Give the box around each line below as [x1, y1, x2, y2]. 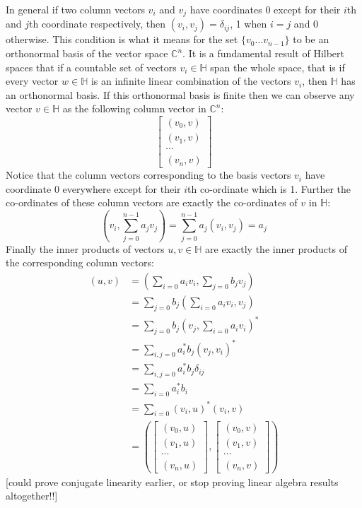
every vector [6, 73, 59, 88]
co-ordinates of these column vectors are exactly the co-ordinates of [6, 195, 298, 210]
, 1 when [230, 16, 267, 31]
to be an [293, 32, 329, 47]
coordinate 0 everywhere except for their [6, 181, 181, 196]
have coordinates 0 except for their [189, 2, 341, 16]
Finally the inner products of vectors [6, 241, 165, 256]
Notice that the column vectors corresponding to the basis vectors [6, 167, 291, 182]
